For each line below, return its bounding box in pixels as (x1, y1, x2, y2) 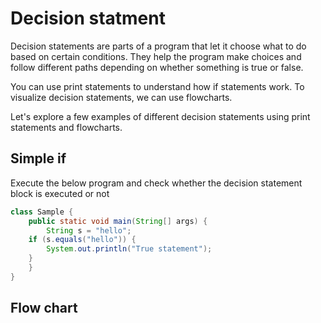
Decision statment (10, 7, 166, 30)
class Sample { (10, 207, 74, 217)
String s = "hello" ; (46, 225, 132, 236)
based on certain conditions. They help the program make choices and (10, 50, 302, 62)
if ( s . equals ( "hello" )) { (28, 235, 137, 245)
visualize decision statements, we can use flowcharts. (10, 91, 233, 103)
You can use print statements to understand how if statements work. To (10, 80, 305, 92)
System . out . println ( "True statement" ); (46, 244, 213, 254)
